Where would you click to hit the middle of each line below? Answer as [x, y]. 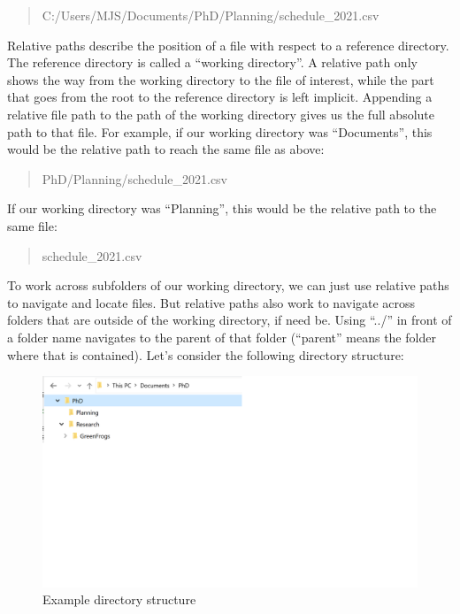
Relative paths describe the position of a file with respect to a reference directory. [228, 45]
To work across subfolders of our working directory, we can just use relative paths [228, 285]
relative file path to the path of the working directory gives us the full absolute [221, 114]
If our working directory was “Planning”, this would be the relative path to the [222, 208]
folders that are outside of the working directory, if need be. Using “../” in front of [230, 320]
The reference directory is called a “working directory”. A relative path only [212, 62]
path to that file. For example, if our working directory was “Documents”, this [220, 131]
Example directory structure [119, 599]
